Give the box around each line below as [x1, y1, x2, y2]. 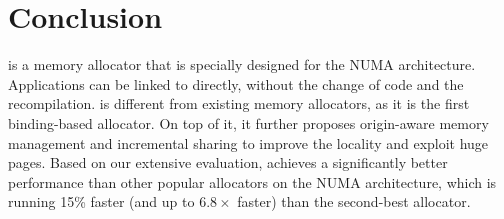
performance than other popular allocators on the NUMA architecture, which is [8, 171, 497, 192]
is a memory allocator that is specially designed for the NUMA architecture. [8, 54, 476, 75]
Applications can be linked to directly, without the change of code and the [8, 73, 464, 94]
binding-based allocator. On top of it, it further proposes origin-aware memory [8, 112, 489, 133]
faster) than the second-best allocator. [237, 191, 471, 212]
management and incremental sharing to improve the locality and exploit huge [8, 132, 489, 153]
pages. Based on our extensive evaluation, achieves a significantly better [8, 152, 448, 173]
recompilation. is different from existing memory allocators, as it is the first [8, 93, 470, 114]
